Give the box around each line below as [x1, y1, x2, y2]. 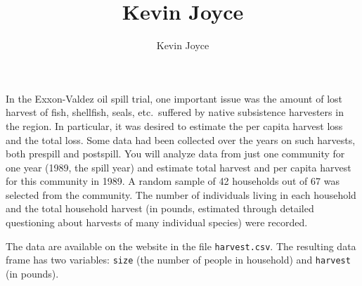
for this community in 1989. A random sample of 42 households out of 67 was [6, 174, 340, 188]
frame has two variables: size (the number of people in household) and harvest [6, 252, 351, 267]
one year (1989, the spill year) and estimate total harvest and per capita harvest [6, 160, 351, 174]
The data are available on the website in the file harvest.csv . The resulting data [6, 238, 356, 253]
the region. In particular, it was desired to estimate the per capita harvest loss [6, 118, 343, 133]
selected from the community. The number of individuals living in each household [6, 187, 356, 202]
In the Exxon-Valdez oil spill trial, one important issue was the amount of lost [6, 91, 342, 105]
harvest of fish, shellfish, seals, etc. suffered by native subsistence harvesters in [6, 105, 344, 119]
